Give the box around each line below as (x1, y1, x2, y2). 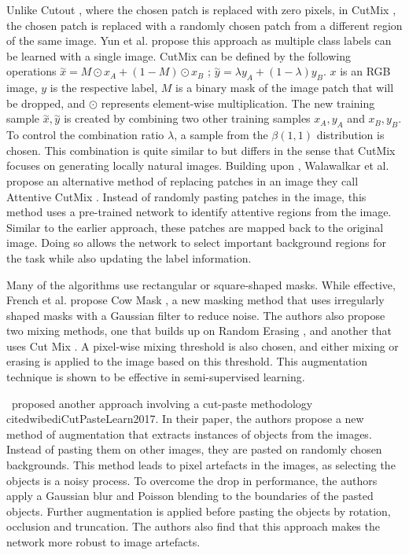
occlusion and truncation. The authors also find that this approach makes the (6, 518, 380, 535)
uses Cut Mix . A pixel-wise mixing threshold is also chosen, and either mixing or (6, 337, 399, 354)
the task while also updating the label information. (6, 249, 252, 266)
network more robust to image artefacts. (6, 534, 201, 549)
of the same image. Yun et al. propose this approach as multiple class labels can (6, 32, 392, 49)
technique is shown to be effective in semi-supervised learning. (6, 369, 305, 385)
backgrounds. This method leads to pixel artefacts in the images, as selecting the (6, 457, 396, 473)
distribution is (316, 127, 385, 143)
